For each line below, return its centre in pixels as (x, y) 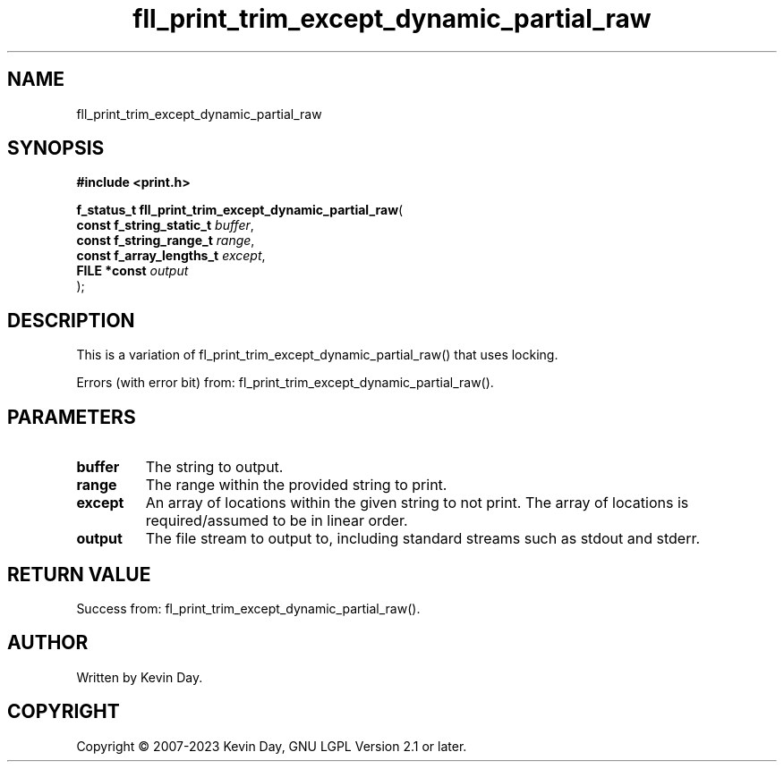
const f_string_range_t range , (166, 241)
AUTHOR (48, 643)
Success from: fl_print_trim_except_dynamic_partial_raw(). (248, 608)
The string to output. (214, 467)
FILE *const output (132, 271)
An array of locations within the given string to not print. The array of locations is (417, 503)
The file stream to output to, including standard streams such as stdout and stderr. (423, 539)
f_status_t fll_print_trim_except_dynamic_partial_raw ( (240, 210)
